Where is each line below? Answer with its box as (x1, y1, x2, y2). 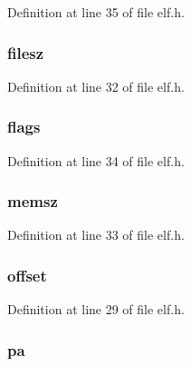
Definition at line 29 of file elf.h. (7, 300, 185, 319)
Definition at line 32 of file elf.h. (7, 76, 185, 95)
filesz (7, 41, 44, 64)
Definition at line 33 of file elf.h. (7, 225, 185, 244)
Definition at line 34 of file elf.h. (7, 151, 185, 170)
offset (7, 263, 47, 286)
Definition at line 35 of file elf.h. (7, 3, 185, 21)
